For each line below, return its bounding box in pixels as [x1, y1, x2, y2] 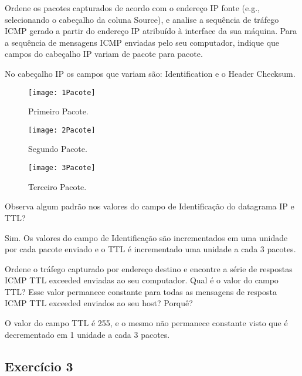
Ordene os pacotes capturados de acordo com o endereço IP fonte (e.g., [5, 2, 260, 13]
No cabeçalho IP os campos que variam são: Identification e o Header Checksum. [5, 67, 296, 79]
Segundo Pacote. [28, 143, 87, 155]
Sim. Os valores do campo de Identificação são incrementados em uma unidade [5, 231, 288, 243]
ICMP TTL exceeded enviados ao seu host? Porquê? [5, 297, 193, 309]
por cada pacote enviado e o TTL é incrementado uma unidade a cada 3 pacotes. [5, 243, 296, 255]
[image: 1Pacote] [28, 88, 96, 97]
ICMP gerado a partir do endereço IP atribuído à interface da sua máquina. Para [5, 25, 297, 37]
